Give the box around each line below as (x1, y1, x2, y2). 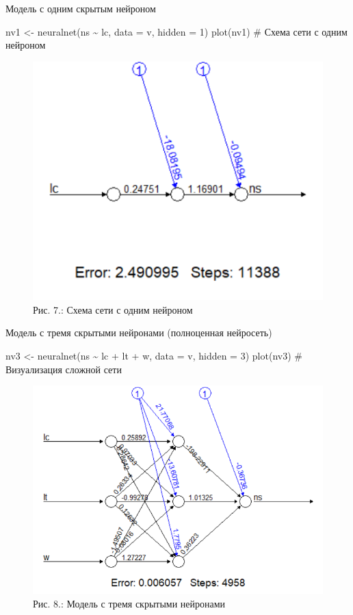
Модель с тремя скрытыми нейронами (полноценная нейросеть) (5, 325, 272, 340)
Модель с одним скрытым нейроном (5, 1, 156, 15)
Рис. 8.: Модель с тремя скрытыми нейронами (33, 596, 226, 610)
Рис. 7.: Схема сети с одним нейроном (33, 302, 193, 316)
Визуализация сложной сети (5, 362, 122, 376)
